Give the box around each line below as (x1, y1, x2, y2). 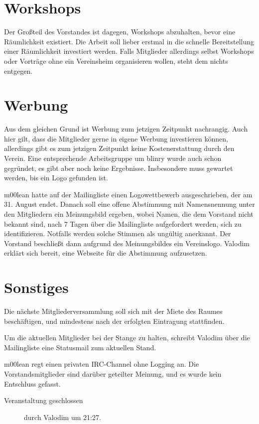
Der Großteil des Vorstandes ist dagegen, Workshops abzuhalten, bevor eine (4, 26, 236, 37)
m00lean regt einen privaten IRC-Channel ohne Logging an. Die (4, 359, 199, 369)
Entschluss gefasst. (4, 378, 61, 389)
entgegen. (4, 65, 33, 76)
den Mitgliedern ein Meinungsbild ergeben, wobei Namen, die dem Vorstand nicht (4, 208, 254, 219)
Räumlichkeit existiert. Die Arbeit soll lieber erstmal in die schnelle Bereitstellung (4, 36, 255, 46)
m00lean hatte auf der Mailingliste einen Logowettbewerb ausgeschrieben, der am (4, 189, 253, 199)
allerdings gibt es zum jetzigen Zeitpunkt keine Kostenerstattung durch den (4, 143, 235, 153)
